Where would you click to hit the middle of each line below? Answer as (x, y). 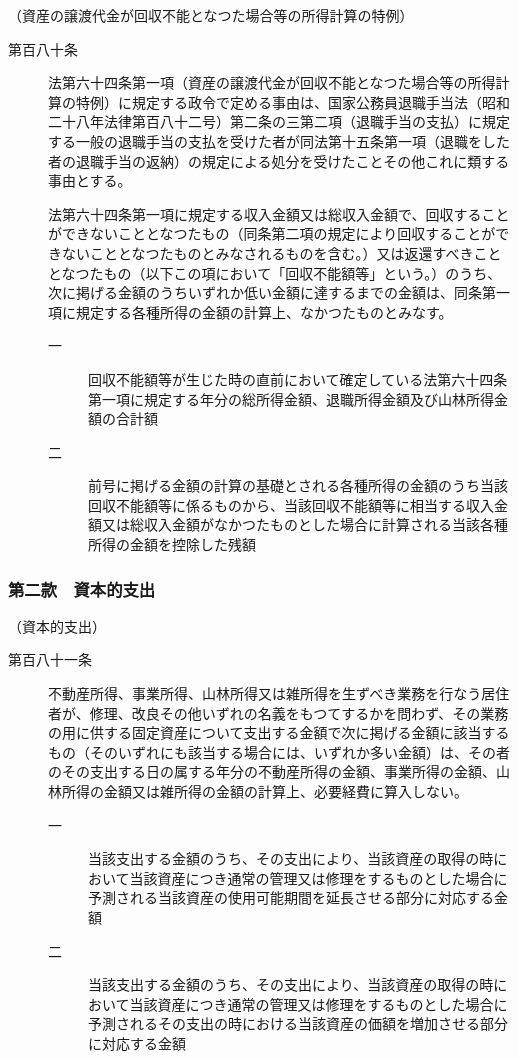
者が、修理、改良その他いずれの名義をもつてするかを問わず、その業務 (278, 712)
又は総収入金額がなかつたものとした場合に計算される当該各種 (304, 524)
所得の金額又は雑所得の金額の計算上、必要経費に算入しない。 (264, 791)
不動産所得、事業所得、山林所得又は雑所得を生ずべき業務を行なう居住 (279, 693)
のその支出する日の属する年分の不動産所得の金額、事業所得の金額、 (272, 771)
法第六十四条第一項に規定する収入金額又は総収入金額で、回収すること (279, 213)
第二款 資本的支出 (82, 588)
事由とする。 (90, 180)
